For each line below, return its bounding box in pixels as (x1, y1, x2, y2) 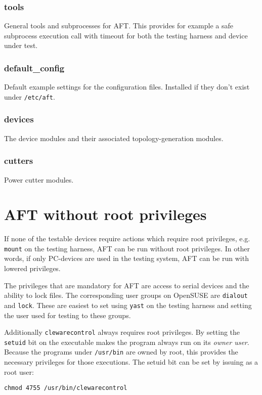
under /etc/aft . (4, 91, 55, 102)
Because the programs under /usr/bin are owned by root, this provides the (4, 346, 238, 357)
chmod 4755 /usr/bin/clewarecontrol (4, 384, 127, 392)
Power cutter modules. (4, 174, 74, 185)
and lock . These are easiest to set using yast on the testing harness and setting (4, 299, 252, 310)
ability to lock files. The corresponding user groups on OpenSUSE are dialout (4, 290, 248, 300)
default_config (4, 61, 65, 74)
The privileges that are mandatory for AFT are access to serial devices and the (4, 280, 249, 290)
